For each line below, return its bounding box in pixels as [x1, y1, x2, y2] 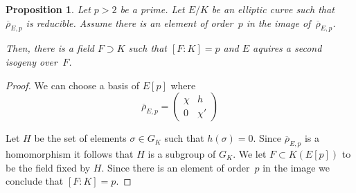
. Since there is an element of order [101, 160, 250, 174]
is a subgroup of [148, 146, 216, 160]
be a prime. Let [120, 2, 185, 16]
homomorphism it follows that [6, 146, 134, 160]
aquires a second [253, 41, 322, 55]
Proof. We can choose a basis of [6, 77, 140, 92]
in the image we [262, 160, 330, 174]
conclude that [6, 174, 64, 188]
